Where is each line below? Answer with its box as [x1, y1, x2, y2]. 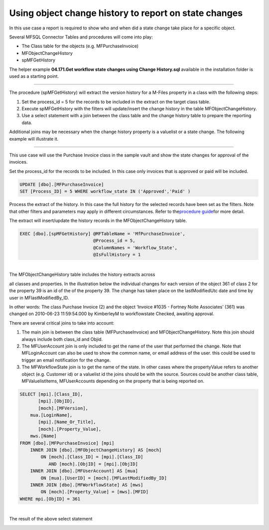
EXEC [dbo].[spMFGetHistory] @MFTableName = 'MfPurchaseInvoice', [19, 231, 185, 236]
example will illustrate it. [9, 136, 59, 142]
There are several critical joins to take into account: [9, 320, 115, 326]
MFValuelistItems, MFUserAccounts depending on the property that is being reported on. [21, 378, 204, 384]
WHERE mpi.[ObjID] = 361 [19, 496, 81, 502]
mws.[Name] [30, 433, 57, 439]
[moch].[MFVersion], [38, 405, 88, 411]
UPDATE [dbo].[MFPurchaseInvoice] [19, 181, 104, 187]
